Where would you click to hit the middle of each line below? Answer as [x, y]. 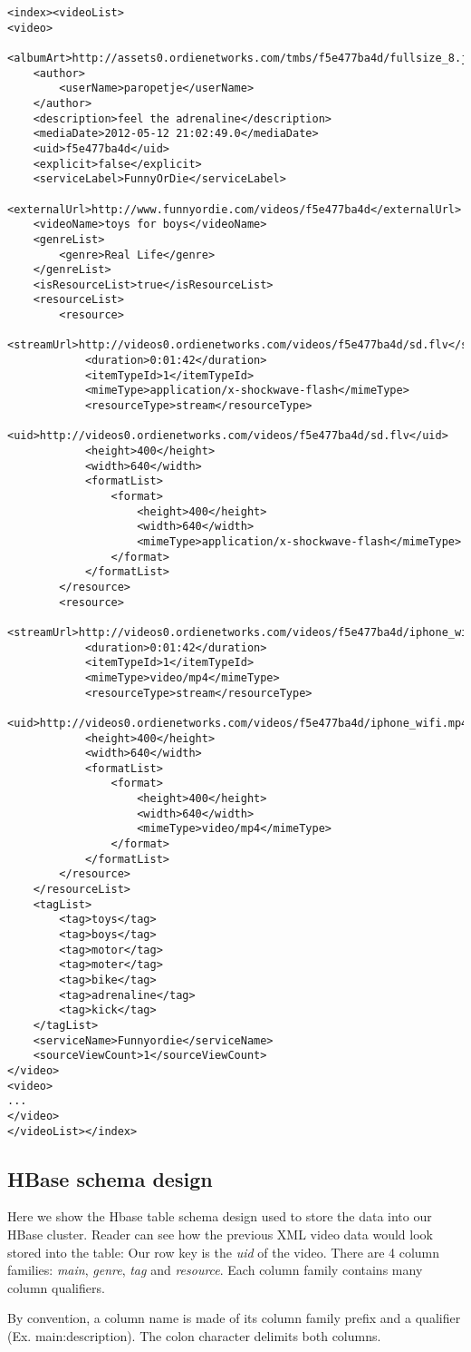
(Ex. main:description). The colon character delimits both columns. [194, 1335]
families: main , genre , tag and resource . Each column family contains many [215, 1270]
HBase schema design [110, 1178]
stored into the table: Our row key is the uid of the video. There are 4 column [224, 1252]
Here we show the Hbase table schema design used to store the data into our [220, 1216]
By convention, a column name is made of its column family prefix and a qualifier [234, 1318]
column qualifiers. [56, 1287]
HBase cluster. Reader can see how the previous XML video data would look [220, 1234]
